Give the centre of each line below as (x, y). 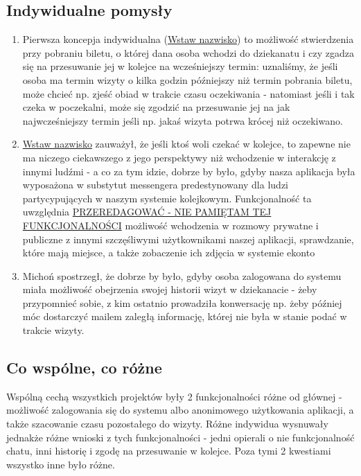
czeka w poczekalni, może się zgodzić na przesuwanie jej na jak (156, 107)
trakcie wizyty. (53, 330)
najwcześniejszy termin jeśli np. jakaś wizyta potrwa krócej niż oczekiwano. (183, 120)
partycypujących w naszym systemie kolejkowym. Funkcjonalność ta (167, 198)
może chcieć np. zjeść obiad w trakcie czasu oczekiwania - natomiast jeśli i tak (188, 93)
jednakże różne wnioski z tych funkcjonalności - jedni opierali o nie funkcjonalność (180, 437)
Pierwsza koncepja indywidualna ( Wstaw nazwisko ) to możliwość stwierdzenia (188, 39)
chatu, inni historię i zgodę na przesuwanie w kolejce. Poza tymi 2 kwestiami (169, 451)
